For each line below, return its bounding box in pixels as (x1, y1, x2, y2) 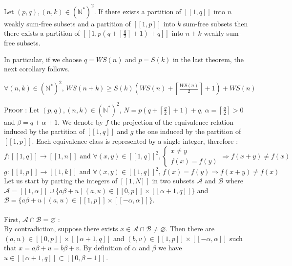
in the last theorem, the (173, 54, 244, 64)
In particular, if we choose (4, 54, 82, 64)
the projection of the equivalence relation (111, 116, 233, 127)
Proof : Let (4, 104, 40, 114)
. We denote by (58, 116, 103, 127)
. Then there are (166, 223, 214, 234)
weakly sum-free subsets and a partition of (4, 18, 131, 28)
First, (4, 214, 21, 224)
